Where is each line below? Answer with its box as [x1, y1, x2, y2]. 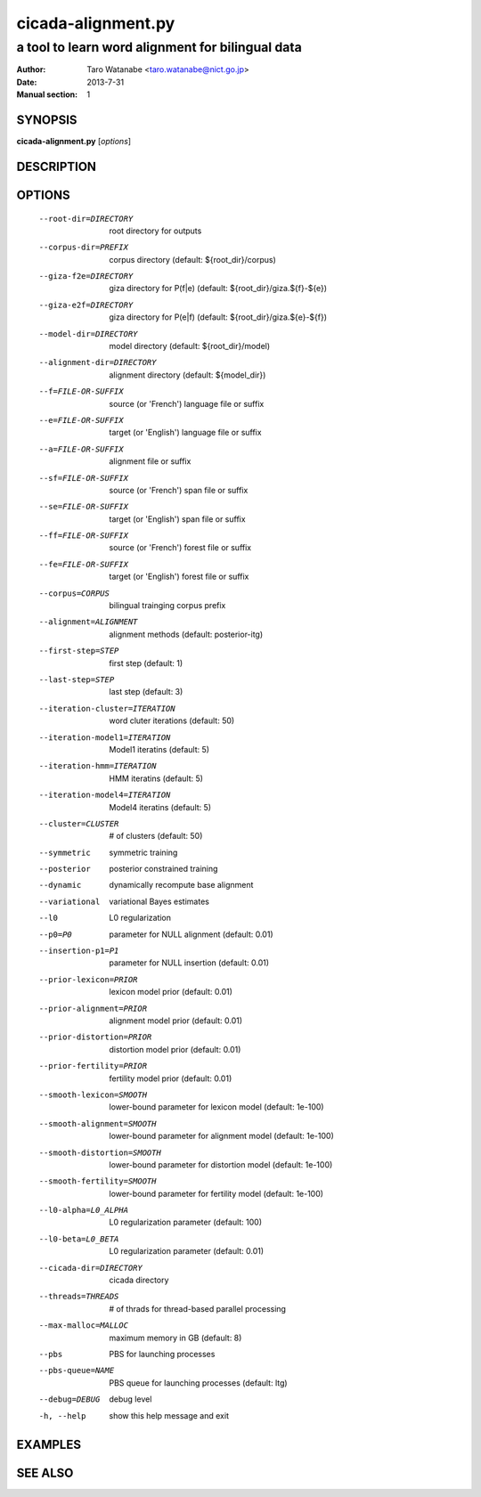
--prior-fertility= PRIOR [38, 1061, 147, 1071]
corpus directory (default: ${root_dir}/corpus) [109, 254, 276, 264]
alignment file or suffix [109, 456, 192, 467]
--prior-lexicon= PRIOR [38, 974, 138, 984]
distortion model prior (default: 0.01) [109, 1044, 241, 1054]
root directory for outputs [109, 225, 202, 236]
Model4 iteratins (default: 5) [109, 801, 212, 812]
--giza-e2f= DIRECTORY [38, 299, 134, 310]
